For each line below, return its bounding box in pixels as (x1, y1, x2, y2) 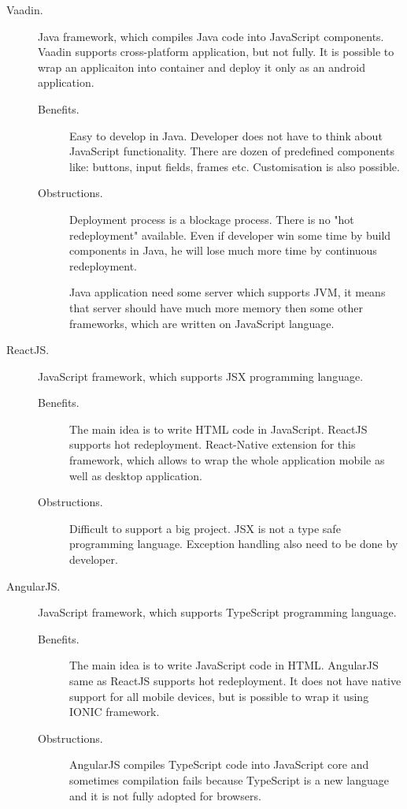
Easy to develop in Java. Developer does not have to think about (69, 127, 383, 144)
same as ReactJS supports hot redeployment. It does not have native (69, 673, 401, 688)
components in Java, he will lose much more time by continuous (69, 242, 377, 259)
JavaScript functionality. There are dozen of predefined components (69, 143, 395, 159)
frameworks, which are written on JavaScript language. (69, 315, 335, 331)
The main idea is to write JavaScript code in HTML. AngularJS (69, 657, 379, 673)
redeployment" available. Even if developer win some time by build (69, 226, 391, 243)
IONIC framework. (69, 703, 160, 720)
